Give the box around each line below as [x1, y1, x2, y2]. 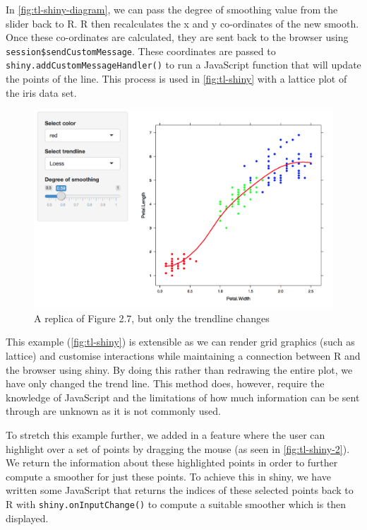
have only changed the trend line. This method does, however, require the [6, 376, 325, 391]
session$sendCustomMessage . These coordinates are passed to [6, 43, 276, 58]
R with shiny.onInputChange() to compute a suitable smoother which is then [6, 497, 347, 511]
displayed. [6, 510, 49, 525]
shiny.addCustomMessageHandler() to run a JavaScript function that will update [6, 57, 361, 72]
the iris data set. [6, 85, 77, 100]
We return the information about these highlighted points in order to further [6, 455, 338, 470]
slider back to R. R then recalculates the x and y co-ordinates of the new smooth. [6, 16, 359, 30]
